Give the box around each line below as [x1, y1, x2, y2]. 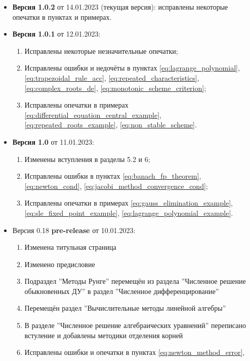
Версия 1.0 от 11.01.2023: [12, 136, 94, 147]
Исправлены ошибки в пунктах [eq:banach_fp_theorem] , [24, 171, 201, 181]
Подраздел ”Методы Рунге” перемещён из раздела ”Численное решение [24, 276, 246, 286]
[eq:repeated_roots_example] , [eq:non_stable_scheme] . [24, 119, 197, 130]
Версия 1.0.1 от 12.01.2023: [12, 28, 101, 39]
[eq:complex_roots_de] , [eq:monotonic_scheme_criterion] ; [24, 82, 206, 93]
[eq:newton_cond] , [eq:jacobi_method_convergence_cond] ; [24, 180, 208, 191]
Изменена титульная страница [24, 242, 116, 252]
